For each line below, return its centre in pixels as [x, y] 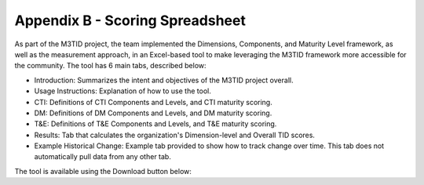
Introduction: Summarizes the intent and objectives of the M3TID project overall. [164, 80]
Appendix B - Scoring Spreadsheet [130, 20]
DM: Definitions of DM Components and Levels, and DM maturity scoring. [153, 113]
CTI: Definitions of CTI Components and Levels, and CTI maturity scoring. [153, 102]
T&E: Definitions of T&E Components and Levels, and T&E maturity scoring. [155, 124]
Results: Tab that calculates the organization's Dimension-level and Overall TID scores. [175, 135]
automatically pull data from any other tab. [103, 157]
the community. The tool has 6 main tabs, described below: [111, 66]
